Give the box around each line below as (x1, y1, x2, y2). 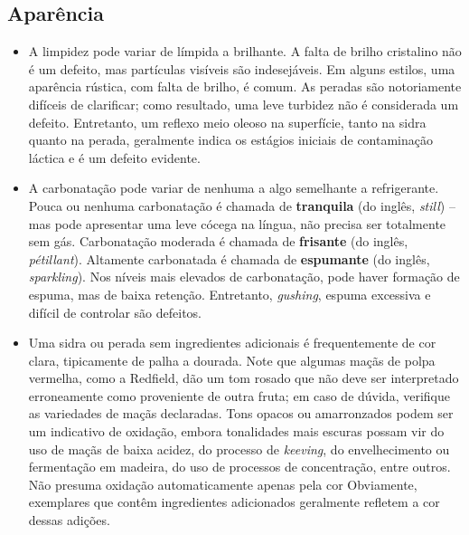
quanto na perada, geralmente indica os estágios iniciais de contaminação (28, 130, 433, 149)
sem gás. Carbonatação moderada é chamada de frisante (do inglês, (28, 232, 408, 251)
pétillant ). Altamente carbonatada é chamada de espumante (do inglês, (28, 249, 430, 268)
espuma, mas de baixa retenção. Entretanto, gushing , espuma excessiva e (28, 284, 431, 303)
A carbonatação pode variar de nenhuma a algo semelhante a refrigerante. (28, 178, 439, 197)
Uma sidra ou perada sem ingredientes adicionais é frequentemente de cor (28, 333, 436, 352)
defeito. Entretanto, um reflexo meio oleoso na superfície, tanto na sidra (28, 112, 427, 131)
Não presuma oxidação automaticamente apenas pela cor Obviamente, (28, 474, 417, 493)
